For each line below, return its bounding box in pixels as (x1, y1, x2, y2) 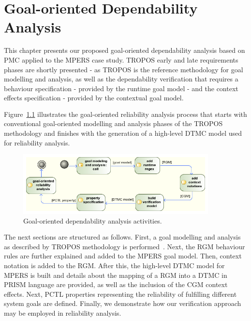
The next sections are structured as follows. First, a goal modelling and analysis (4, 232, 241, 242)
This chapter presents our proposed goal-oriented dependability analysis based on (4, 45, 245, 55)
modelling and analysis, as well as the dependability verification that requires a (4, 74, 238, 84)
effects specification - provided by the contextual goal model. (4, 93, 184, 103)
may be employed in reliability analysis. (4, 307, 121, 318)
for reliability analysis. (4, 137, 70, 147)
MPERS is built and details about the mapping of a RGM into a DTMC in (4, 270, 227, 280)
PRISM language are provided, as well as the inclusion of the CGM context (4, 279, 228, 289)
